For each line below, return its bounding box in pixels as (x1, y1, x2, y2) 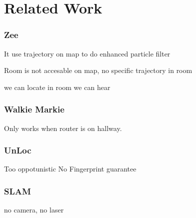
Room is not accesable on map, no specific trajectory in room (4, 65, 192, 75)
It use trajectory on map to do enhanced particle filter (4, 48, 170, 58)
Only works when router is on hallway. (4, 122, 122, 133)
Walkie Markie (4, 103, 64, 115)
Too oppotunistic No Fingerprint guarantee (4, 163, 136, 174)
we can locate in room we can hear (4, 81, 110, 92)
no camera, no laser (4, 204, 64, 215)
